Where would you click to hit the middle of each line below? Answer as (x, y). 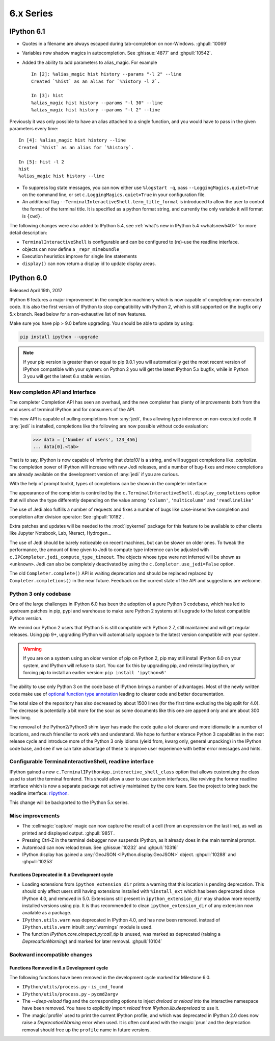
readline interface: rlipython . (39, 793)
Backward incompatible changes (51, 954)
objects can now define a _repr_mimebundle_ (72, 249)
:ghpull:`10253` (38, 862)
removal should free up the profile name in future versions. (87, 1030)
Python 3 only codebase (40, 594)
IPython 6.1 (27, 31)
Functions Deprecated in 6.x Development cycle (61, 875)
